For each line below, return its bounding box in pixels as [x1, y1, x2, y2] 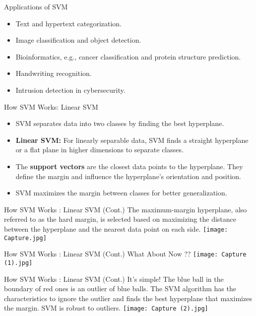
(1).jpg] [4, 259, 33, 266]
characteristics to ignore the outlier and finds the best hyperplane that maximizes [4, 293, 252, 303]
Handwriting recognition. [15, 68, 92, 78]
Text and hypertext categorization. [15, 18, 122, 28]
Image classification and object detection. [15, 35, 141, 45]
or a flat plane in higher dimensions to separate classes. [15, 144, 184, 155]
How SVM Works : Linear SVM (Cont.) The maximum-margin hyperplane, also [4, 204, 247, 214]
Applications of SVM [4, 1, 68, 11]
